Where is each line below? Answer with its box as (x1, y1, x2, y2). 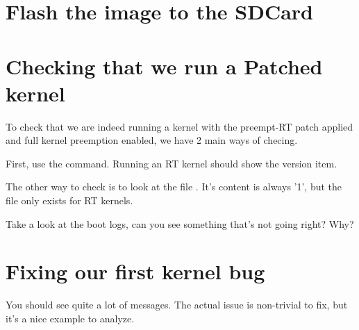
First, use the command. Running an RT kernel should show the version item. (6, 156, 337, 170)
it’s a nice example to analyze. (6, 311, 135, 325)
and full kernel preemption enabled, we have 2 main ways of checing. (6, 133, 298, 147)
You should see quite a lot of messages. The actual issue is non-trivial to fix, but (6, 297, 348, 312)
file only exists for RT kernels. (6, 193, 133, 208)
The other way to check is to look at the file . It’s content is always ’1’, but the (6, 179, 342, 194)
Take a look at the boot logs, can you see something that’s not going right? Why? (6, 216, 354, 231)
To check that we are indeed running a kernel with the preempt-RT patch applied (6, 119, 353, 133)
